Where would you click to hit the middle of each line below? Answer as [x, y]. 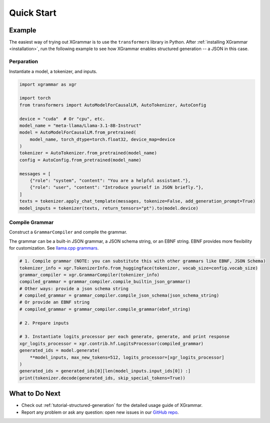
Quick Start [33, 13]
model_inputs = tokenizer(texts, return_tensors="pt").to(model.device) [109, 208]
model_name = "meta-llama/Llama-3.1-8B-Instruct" [80, 126]
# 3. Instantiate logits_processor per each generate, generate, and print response [124, 337]
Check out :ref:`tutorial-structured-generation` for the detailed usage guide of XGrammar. [112, 405]
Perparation [24, 61]
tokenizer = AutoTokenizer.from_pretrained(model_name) [88, 153]
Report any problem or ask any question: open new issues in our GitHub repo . [100, 412]
